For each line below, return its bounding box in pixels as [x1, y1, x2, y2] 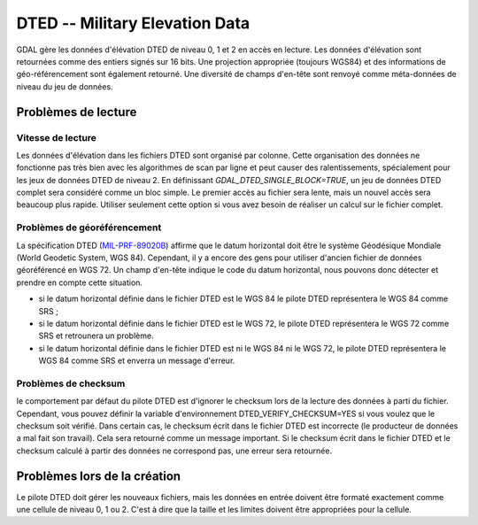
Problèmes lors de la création [16, 468, 181, 483]
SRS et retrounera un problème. [38, 330, 154, 341]
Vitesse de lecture [16, 131, 97, 143]
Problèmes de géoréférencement [16, 221, 162, 234]
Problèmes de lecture [16, 104, 137, 120]
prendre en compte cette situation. [16, 277, 143, 288]
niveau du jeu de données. [16, 81, 114, 92]
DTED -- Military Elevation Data [16, 13, 251, 33]
